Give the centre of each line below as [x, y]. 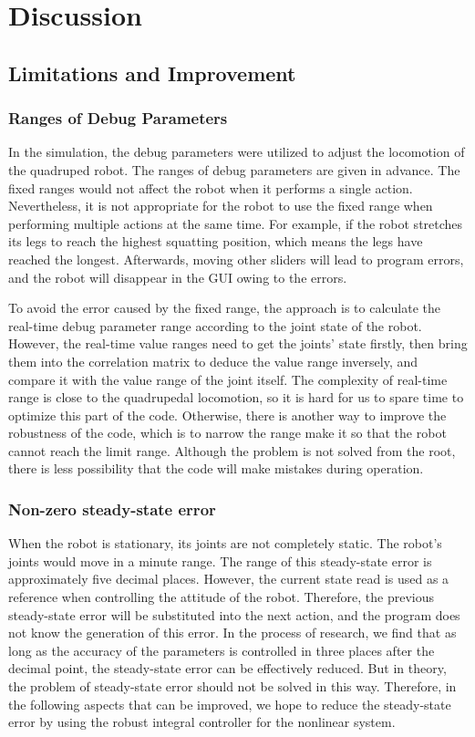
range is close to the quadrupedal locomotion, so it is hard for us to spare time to [236, 397]
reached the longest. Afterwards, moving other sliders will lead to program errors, [236, 259]
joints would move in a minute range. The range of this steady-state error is [220, 561]
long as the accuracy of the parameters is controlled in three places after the [222, 650]
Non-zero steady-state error [112, 509]
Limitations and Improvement [152, 73]
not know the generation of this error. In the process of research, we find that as [232, 633]
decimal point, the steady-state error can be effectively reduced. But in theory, [227, 668]
